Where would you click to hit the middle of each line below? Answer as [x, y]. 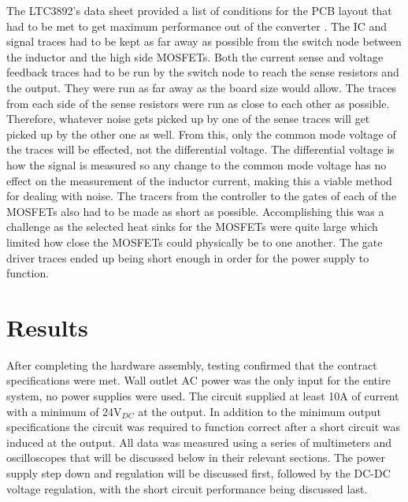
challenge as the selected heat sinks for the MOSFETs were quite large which [192, 227]
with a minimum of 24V [64, 411]
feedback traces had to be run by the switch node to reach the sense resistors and [203, 72]
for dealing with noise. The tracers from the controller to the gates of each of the [202, 196]
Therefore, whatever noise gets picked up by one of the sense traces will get [188, 119]
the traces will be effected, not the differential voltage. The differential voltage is [200, 149]
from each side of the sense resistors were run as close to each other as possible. [198, 103]
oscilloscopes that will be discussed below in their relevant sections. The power [196, 457]
